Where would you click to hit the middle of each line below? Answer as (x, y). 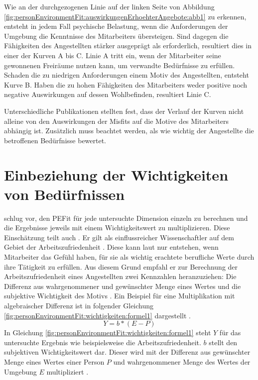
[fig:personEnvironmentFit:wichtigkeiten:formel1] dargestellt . (97, 315)
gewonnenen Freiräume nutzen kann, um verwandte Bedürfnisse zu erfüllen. (120, 65)
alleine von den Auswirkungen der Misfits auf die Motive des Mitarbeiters (116, 121)
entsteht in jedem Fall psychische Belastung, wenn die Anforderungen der (116, 26)
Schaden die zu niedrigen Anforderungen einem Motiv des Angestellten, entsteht (127, 75)
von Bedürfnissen (64, 194)
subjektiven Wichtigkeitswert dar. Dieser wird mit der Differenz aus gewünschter (127, 352)
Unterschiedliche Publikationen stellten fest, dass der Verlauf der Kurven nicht (124, 111)
